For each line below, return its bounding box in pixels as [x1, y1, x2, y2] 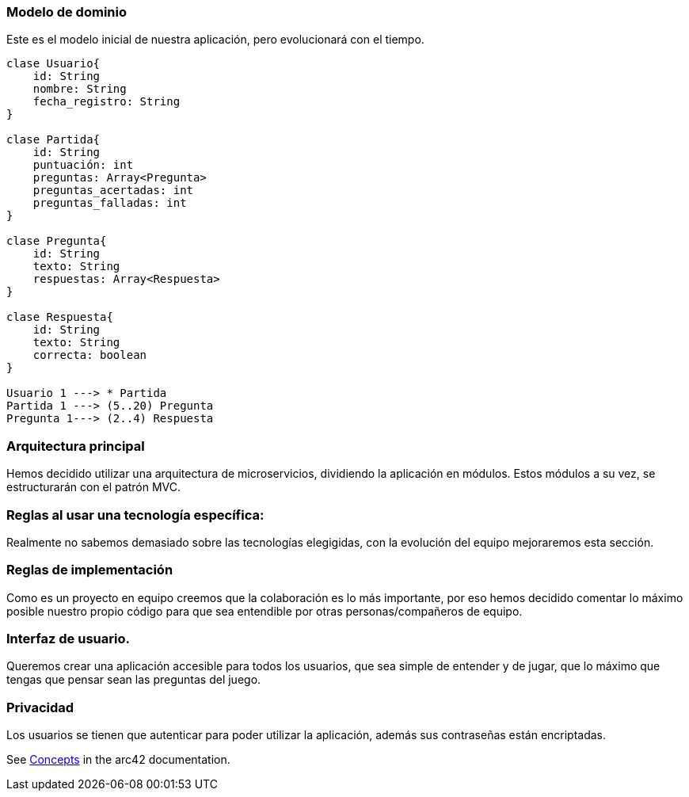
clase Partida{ [6, 133, 101, 147]
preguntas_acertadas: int [32, 184, 194, 197]
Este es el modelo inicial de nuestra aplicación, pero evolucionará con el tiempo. [6, 32, 424, 47]
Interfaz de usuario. [6, 631, 130, 646]
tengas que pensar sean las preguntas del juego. [6, 673, 261, 687]
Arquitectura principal [6, 437, 145, 454]
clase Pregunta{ [6, 235, 107, 248]
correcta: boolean [32, 349, 147, 362]
